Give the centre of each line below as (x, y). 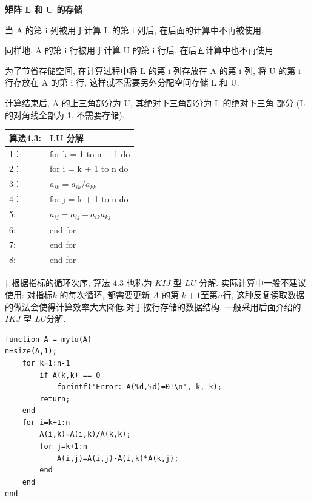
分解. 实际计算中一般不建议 (252, 283)
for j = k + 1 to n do (89, 199)
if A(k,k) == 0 (70, 375)
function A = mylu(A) (48, 339)
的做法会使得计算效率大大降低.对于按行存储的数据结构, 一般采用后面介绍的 (153, 306)
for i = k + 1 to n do (89, 169)
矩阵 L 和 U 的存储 (44, 9)
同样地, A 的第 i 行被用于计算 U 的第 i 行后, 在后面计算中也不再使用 (139, 50)
